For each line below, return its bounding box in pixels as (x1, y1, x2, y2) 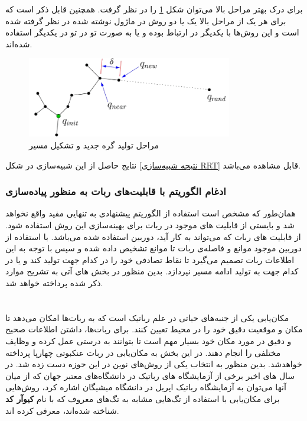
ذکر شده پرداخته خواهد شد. (5, 276, 103, 289)
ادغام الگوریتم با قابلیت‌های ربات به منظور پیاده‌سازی (5, 184, 226, 199)
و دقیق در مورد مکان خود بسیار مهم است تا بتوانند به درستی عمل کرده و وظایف (5, 334, 292, 346)
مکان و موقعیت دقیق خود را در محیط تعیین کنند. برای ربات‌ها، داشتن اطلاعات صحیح (5, 323, 303, 335)
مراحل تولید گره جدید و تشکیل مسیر (29, 139, 159, 151)
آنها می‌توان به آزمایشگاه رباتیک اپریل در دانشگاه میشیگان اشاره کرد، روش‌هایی (5, 381, 286, 393)
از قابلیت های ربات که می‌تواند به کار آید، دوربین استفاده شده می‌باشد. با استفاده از (5, 230, 301, 242)
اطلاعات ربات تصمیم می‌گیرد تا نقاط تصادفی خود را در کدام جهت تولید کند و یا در (5, 253, 295, 265)
